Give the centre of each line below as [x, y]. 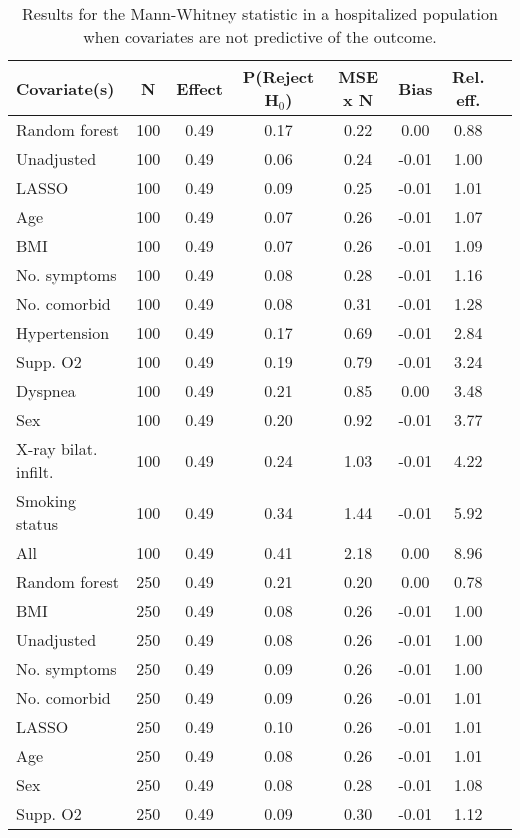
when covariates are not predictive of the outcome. [260, 36]
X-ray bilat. [57, 448]
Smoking [46, 500]
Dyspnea [46, 390]
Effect [199, 88]
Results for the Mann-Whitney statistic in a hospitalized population [260, 13]
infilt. [35, 471]
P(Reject [278, 76]
